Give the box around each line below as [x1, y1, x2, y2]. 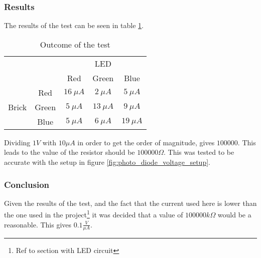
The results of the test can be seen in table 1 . [4, 20, 144, 31]
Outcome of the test [40, 38, 110, 50]
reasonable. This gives [4, 219, 72, 229]
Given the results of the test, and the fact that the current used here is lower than [4, 197, 257, 208]
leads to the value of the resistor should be [4, 147, 135, 157]
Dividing [4, 137, 31, 147]
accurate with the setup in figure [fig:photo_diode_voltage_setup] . [4, 157, 210, 167]
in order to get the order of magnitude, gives [77, 137, 215, 147]
